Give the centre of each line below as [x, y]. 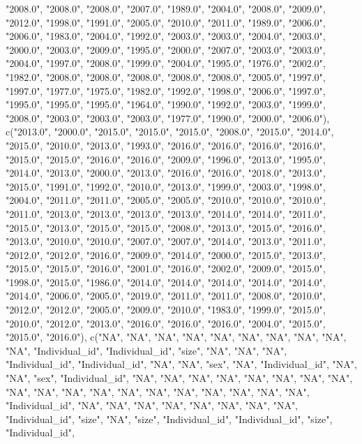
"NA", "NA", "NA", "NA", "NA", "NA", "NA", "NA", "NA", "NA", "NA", [158, 391]
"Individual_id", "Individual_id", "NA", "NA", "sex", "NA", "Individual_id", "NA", [181, 364]
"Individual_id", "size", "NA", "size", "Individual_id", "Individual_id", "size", [169, 419]
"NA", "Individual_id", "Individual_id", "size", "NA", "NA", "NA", [146, 350]
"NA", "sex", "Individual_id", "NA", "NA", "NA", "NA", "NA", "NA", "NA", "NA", [179, 378]
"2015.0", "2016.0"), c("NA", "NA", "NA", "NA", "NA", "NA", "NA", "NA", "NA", [176, 337]
